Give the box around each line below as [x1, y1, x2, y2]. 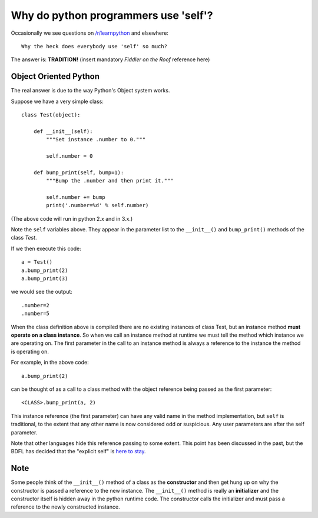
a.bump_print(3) [21, 275, 68, 282]
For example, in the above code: [11, 359, 89, 366]
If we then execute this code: [11, 245, 82, 252]
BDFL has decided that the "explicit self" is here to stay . [11, 448, 147, 455]
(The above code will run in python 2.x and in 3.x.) [11, 215, 133, 222]
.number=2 [21, 302, 49, 308]
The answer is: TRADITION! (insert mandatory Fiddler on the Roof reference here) [11, 56, 210, 63]
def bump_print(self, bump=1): [33, 169, 124, 176]
